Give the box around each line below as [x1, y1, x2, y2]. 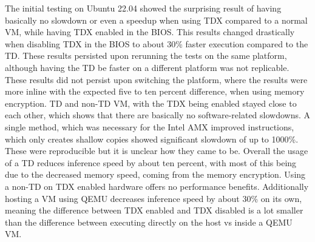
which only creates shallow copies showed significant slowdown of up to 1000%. [5, 132, 299, 145]
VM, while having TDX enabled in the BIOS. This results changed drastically [5, 25, 295, 38]
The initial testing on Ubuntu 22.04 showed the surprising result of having [5, 2, 282, 14]
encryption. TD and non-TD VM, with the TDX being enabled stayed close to [5, 96, 297, 109]
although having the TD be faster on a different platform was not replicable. [5, 61, 290, 73]
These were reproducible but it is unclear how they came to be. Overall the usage [5, 144, 308, 157]
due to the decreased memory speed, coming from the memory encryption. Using [5, 168, 306, 181]
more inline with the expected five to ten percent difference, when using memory [5, 85, 305, 98]
